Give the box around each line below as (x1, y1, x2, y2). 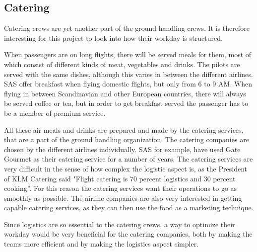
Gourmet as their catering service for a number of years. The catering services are (4, 154, 253, 164)
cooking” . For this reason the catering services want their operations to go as (4, 183, 237, 193)
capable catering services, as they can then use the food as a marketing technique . (4, 202, 254, 213)
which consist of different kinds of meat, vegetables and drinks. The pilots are (4, 59, 240, 69)
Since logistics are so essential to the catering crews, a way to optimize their (4, 219, 235, 229)
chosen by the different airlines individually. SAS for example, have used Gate (4, 144, 241, 154)
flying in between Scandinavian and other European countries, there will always (4, 88, 246, 98)
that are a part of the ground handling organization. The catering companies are (4, 134, 249, 145)
